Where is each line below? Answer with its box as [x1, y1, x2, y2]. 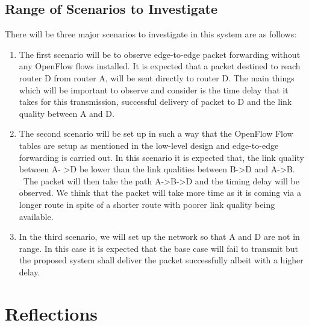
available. [19, 210, 54, 222]
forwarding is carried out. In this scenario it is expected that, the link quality [19, 151, 304, 163]
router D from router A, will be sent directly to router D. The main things [19, 71, 295, 84]
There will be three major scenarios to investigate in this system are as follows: [5, 28, 297, 40]
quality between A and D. [19, 107, 114, 119]
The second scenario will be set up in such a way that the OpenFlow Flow [19, 127, 293, 140]
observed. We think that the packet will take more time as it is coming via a [19, 186, 301, 199]
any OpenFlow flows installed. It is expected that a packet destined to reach [19, 60, 301, 72]
